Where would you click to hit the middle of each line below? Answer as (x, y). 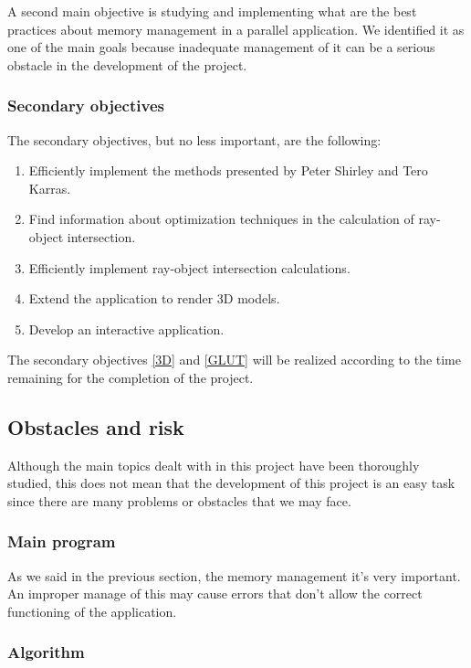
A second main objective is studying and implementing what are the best (212, 11)
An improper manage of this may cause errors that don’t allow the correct (215, 594)
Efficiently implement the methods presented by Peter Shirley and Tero (228, 170)
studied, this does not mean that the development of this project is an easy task (231, 483)
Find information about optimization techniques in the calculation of (221, 219)
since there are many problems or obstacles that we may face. (179, 500)
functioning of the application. (92, 611)
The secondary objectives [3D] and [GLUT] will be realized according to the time (234, 360)
